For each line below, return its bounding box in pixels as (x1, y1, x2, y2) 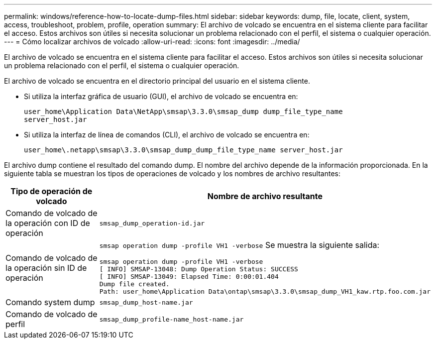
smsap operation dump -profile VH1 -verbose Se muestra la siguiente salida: (99, 240, 380, 250)
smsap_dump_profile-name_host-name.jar (99, 315, 244, 323)
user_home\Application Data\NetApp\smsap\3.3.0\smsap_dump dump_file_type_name (24, 108, 343, 115)
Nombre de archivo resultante (207, 191, 323, 201)
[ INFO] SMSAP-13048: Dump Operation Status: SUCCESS (99, 265, 298, 273)
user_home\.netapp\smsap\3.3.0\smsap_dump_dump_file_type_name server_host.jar (24, 146, 343, 154)
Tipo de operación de (10, 186, 93, 196)
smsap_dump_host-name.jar (99, 298, 193, 306)
